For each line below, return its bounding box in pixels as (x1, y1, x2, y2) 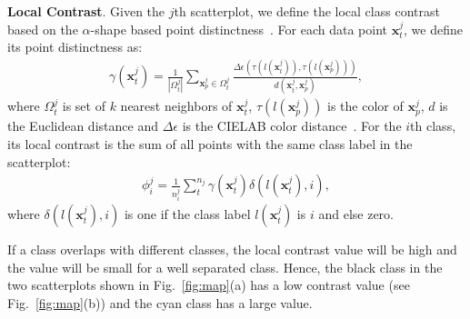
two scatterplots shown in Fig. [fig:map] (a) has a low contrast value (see (7, 275, 410, 294)
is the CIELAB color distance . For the (182, 116, 402, 135)
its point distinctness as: (7, 37, 143, 56)
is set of (62, 96, 105, 115)
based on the (7, 19, 78, 38)
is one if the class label (124, 204, 251, 224)
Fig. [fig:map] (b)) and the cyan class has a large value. (7, 293, 313, 312)
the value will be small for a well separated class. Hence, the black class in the (7, 257, 443, 276)
